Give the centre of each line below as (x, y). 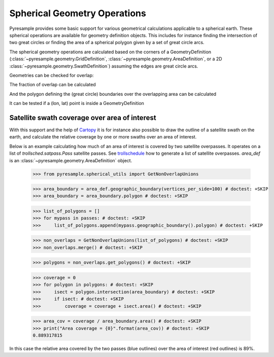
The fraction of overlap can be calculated (53, 85)
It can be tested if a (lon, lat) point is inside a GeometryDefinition (77, 103)
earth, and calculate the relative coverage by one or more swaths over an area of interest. (103, 137)
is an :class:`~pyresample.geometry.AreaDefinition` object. (71, 160)
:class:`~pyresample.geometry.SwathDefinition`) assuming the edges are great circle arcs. (104, 66)
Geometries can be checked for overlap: (52, 75)
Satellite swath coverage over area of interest (83, 117)
